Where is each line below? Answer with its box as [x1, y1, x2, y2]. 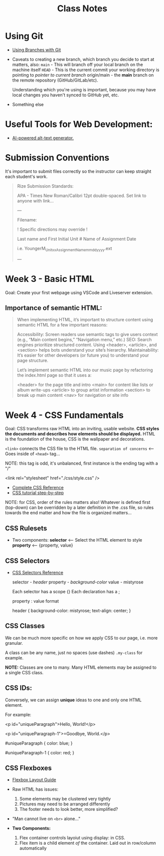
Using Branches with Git [12, 47, 61, 53]
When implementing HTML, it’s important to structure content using [17, 317, 153, 323]
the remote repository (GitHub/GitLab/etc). [12, 77, 98, 83]
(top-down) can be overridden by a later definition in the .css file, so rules [5, 504, 154, 511]
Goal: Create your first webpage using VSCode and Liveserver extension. [5, 289, 153, 295]
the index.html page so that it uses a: [17, 372, 92, 378]
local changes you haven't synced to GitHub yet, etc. [12, 92, 119, 98]
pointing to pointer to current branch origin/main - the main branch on [12, 72, 154, 78]
